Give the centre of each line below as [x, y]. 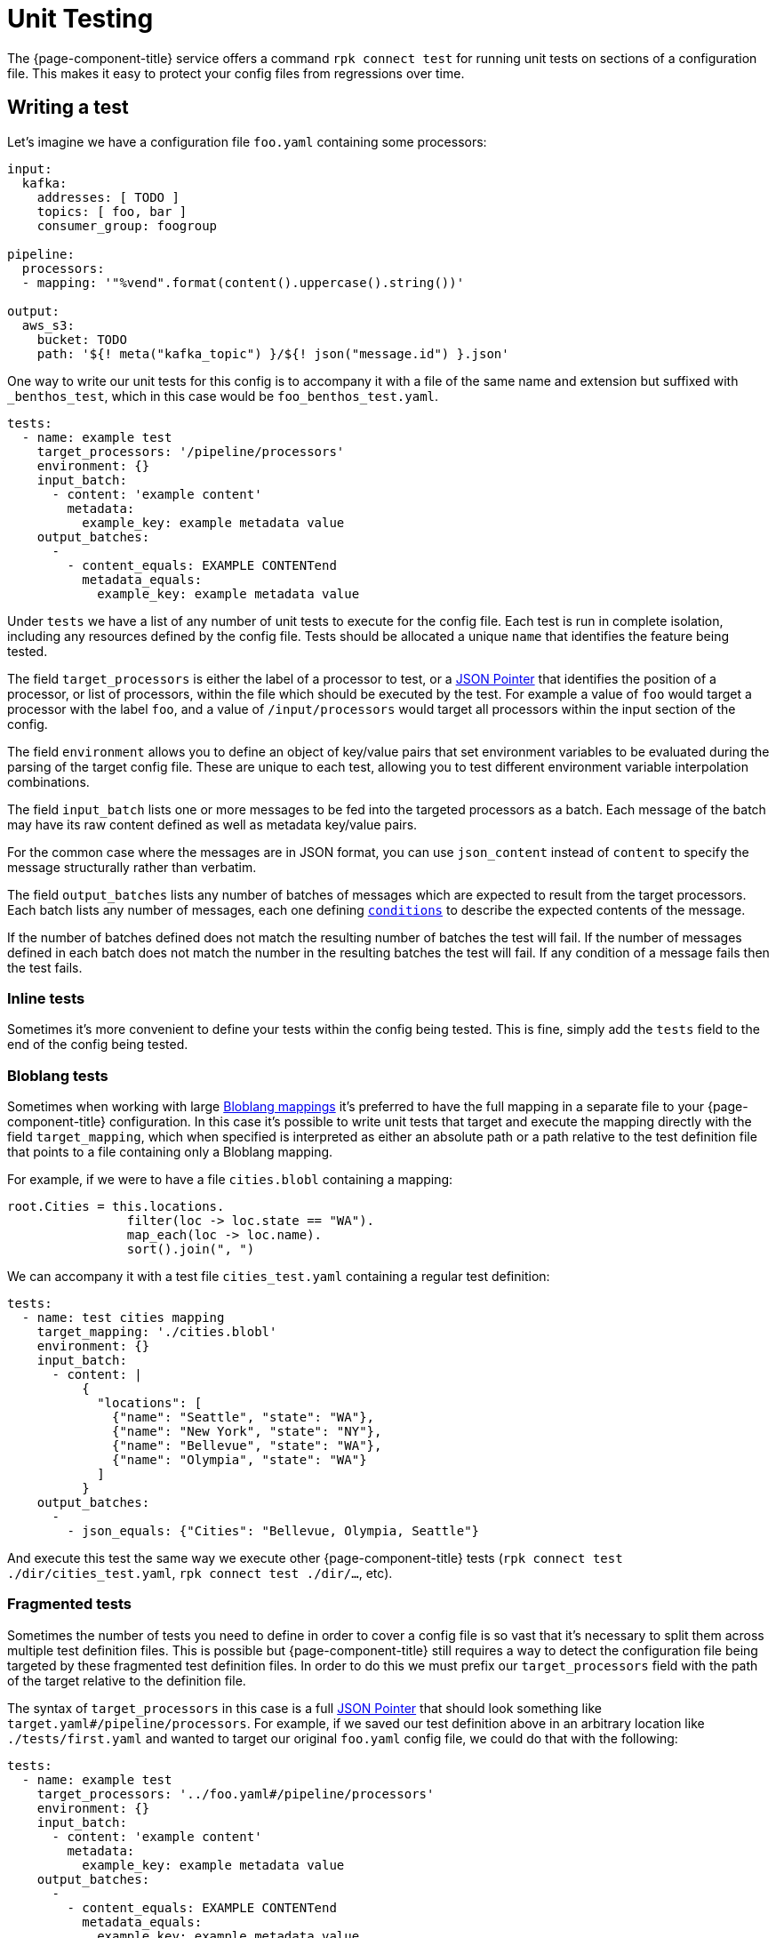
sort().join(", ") [191, 1249]
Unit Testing [80, 19]
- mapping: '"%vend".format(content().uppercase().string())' [243, 282]
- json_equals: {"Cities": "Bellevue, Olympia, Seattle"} [273, 1531]
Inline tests [46, 998]
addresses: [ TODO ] [108, 197]
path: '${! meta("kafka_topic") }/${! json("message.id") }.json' [273, 353]
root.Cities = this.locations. [116, 1207]
